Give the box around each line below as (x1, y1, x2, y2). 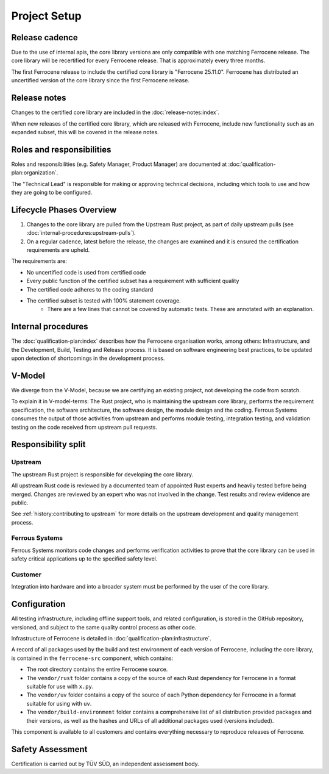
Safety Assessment (11, 744, 88, 754)
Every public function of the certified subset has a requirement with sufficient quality (26, 278, 239, 285)
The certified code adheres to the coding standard (26, 285, 154, 293)
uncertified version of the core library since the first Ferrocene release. (11, 77, 190, 84)
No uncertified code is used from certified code (26, 268, 146, 276)
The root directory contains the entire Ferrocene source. (26, 665, 168, 673)
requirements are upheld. (26, 246, 90, 254)
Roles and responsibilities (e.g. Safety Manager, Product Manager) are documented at (11, 160, 227, 168)
